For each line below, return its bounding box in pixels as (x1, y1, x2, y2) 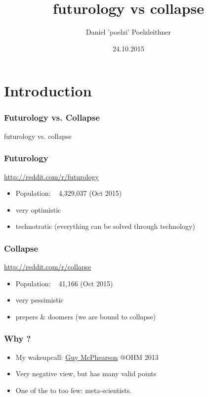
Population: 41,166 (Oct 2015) (15, 278, 113, 288)
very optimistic (15, 204, 61, 215)
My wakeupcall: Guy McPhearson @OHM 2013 (15, 352, 159, 362)
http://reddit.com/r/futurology (4, 171, 99, 181)
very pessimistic (15, 295, 64, 305)
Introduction (4, 81, 92, 101)
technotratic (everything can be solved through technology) (15, 221, 195, 231)
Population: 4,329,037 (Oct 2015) (15, 188, 122, 198)
